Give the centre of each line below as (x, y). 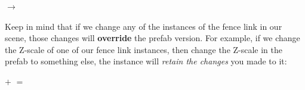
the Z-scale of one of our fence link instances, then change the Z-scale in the (144, 49)
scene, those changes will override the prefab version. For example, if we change (152, 38)
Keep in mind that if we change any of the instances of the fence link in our (144, 26)
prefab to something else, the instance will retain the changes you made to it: (146, 61)
